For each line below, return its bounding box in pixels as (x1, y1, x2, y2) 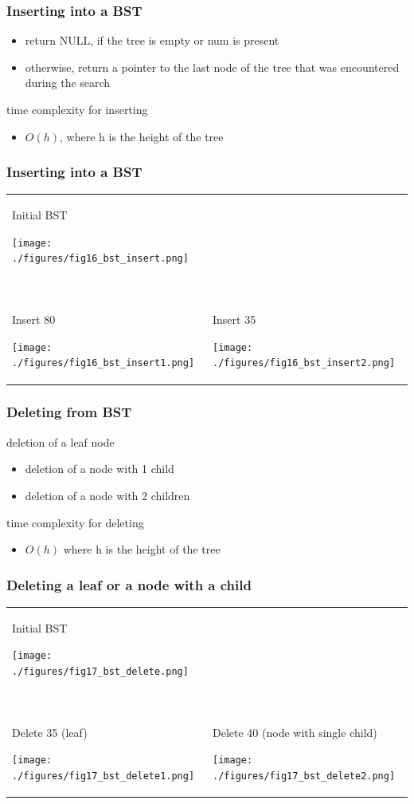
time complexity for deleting (6, 514, 144, 530)
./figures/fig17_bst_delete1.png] (12, 770, 195, 782)
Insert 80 (12, 311, 56, 328)
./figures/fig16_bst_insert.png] (12, 253, 189, 265)
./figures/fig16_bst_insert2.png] (213, 357, 396, 369)
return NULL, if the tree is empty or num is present (25, 32, 279, 49)
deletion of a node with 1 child (25, 460, 174, 477)
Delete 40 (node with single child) (213, 723, 377, 740)
